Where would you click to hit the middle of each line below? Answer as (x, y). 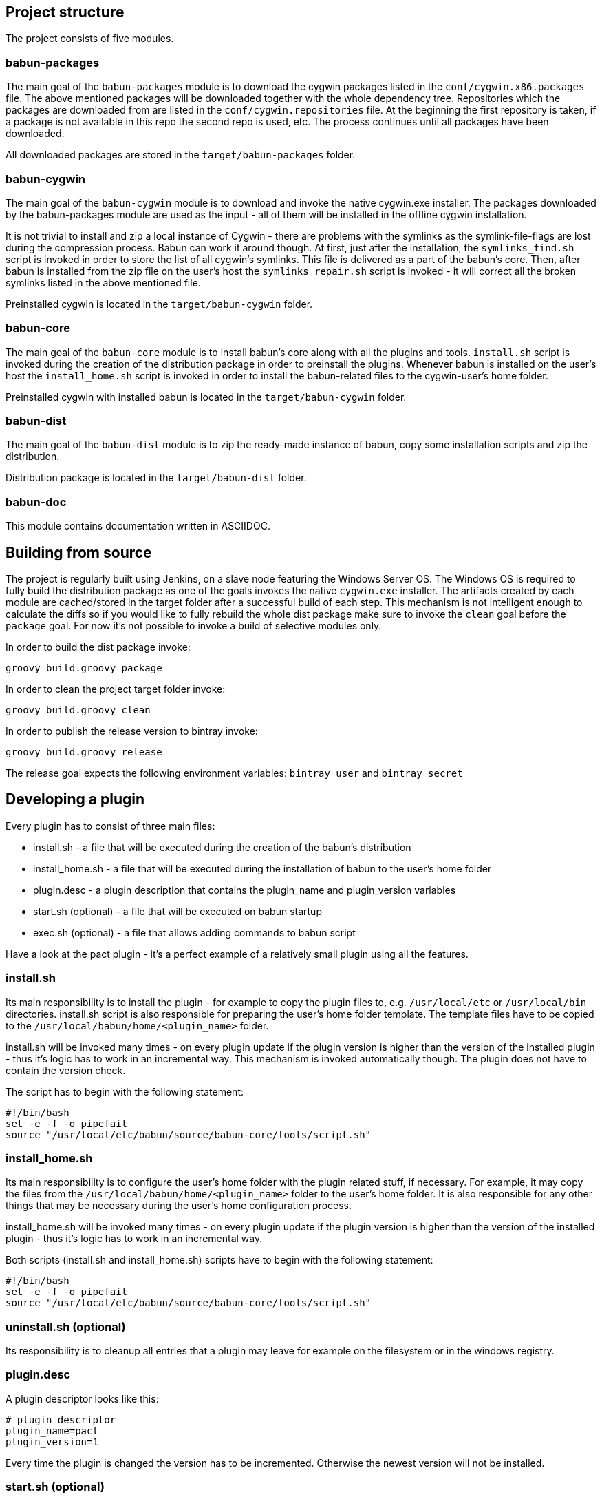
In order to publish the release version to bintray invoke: (132, 731)
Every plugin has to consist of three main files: (110, 826)
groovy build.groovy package (84, 668)
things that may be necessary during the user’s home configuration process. (179, 1206)
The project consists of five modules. (90, 39)
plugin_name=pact (52, 1430)
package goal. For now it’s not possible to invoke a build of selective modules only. (194, 626)
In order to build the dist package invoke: (98, 647)
